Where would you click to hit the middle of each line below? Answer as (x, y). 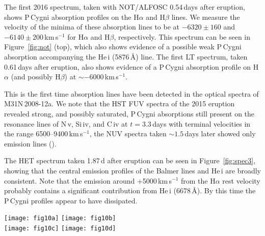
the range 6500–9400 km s (44, 134)
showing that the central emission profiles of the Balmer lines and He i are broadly (133, 170)
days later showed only (220, 134)
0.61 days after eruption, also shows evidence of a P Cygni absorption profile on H (131, 66)
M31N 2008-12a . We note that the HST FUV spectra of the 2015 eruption (120, 104)
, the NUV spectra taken (128, 134)
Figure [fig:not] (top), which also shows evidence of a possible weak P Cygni (123, 47)
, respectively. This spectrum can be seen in (182, 36)
